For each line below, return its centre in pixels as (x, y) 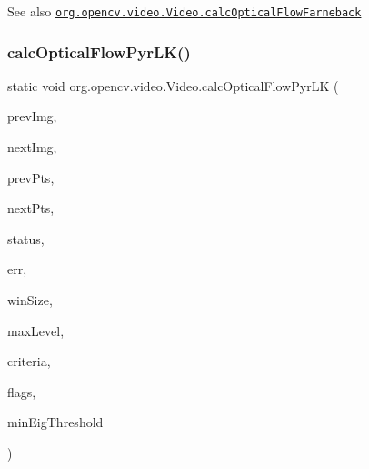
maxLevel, (36, 330)
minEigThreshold (55, 422)
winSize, (30, 300)
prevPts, (31, 177)
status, (26, 238)
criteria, (29, 361)
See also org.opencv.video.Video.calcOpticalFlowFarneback (184, 11)
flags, (22, 391)
